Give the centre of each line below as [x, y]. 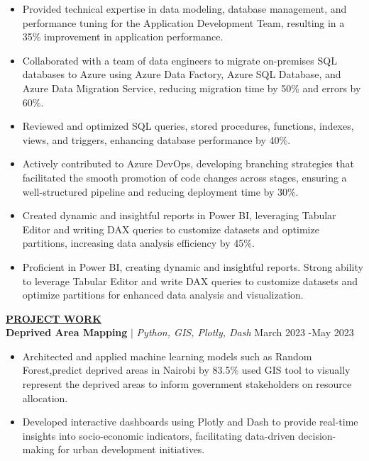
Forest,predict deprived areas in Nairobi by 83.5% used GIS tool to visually [186, 370]
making [38, 449]
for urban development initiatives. [131, 449]
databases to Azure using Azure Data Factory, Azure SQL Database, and [182, 74]
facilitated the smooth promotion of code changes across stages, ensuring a [184, 177]
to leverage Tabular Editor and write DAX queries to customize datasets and [190, 281]
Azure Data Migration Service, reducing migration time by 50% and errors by [192, 88]
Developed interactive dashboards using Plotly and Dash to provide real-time [190, 422]
